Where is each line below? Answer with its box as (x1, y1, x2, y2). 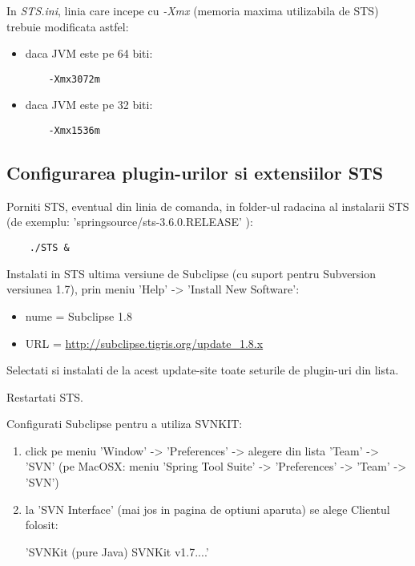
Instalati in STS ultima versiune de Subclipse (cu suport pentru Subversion (6, 265, 377, 281)
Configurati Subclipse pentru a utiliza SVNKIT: (6, 415, 243, 432)
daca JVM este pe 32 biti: (25, 96, 153, 113)
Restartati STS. (6, 388, 83, 405)
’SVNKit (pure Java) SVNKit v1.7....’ (25, 543, 209, 560)
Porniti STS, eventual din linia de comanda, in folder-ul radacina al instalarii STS (6, 197, 409, 214)
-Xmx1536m (48, 125, 100, 137)
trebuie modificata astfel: (6, 18, 129, 34)
